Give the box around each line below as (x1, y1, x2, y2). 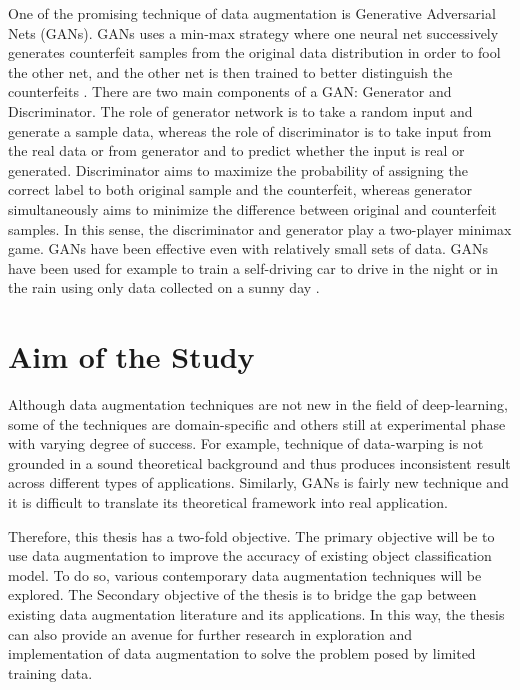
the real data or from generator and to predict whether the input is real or (8, 140, 465, 161)
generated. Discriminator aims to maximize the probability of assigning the (8, 159, 468, 180)
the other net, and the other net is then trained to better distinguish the (8, 61, 453, 82)
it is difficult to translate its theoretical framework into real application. (8, 492, 448, 512)
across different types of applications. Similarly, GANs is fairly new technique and (8, 472, 509, 493)
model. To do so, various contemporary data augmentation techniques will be (8, 564, 482, 585)
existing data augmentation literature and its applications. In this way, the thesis (8, 603, 505, 624)
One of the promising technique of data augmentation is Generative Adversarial (8, 3, 496, 23)
